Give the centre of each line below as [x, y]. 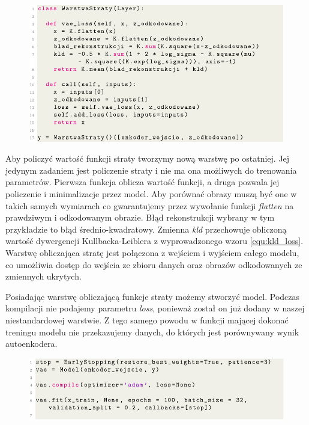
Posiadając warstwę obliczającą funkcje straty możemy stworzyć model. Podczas [153, 296]
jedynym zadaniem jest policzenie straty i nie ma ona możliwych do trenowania [151, 170]
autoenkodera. [31, 344]
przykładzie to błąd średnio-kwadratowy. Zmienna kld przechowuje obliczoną [146, 229]
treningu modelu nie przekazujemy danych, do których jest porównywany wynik [152, 332]
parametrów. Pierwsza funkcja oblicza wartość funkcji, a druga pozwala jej [142, 182]
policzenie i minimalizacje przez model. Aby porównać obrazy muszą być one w [151, 194]
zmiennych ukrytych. [43, 276]
